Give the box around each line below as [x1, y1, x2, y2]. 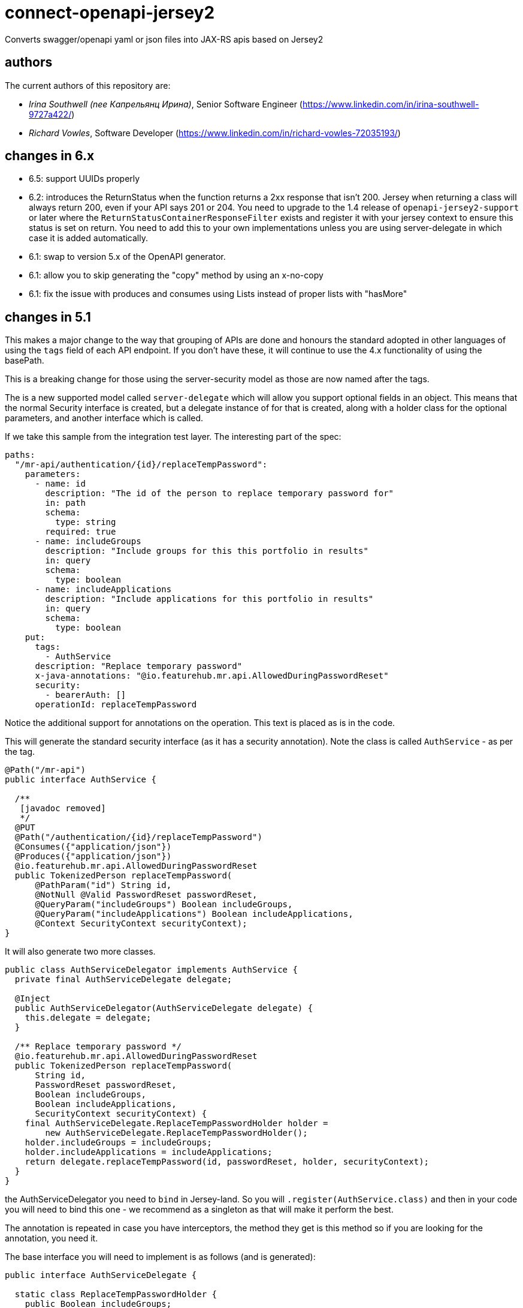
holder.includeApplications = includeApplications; [25, 1147, 273, 1157]
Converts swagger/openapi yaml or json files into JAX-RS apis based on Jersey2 [5, 34, 324, 44]
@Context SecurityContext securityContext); [35, 919, 247, 929]
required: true [45, 527, 116, 537]
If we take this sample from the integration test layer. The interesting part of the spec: [5, 431, 341, 442]
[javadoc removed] [20, 803, 106, 814]
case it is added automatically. [29, 233, 148, 244]
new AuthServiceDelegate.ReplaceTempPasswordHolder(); [45, 1128, 308, 1138]
